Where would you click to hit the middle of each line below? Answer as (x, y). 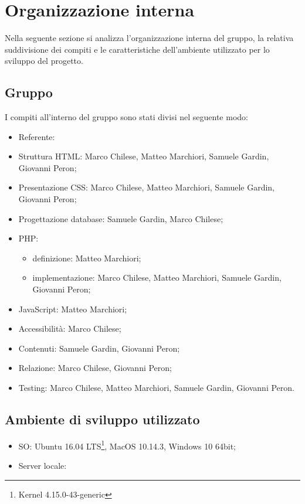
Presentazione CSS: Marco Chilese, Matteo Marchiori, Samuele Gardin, (147, 187)
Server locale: (43, 466)
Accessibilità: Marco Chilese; (70, 328)
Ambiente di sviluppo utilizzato (102, 419)
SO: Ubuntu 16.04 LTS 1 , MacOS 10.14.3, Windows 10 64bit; (127, 445)
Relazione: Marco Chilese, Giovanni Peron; (95, 368)
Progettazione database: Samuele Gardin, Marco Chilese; (121, 218)
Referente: (37, 136)
